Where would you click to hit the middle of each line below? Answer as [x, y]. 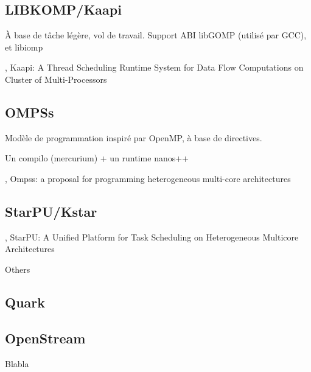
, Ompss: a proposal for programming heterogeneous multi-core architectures [148, 178]
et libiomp [24, 47]
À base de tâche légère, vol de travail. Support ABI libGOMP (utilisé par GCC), [156, 35]
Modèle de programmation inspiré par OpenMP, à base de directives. [134, 137]
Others [18, 269]
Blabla [17, 363]
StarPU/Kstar [51, 211]
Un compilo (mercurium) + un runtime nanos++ [97, 158]
